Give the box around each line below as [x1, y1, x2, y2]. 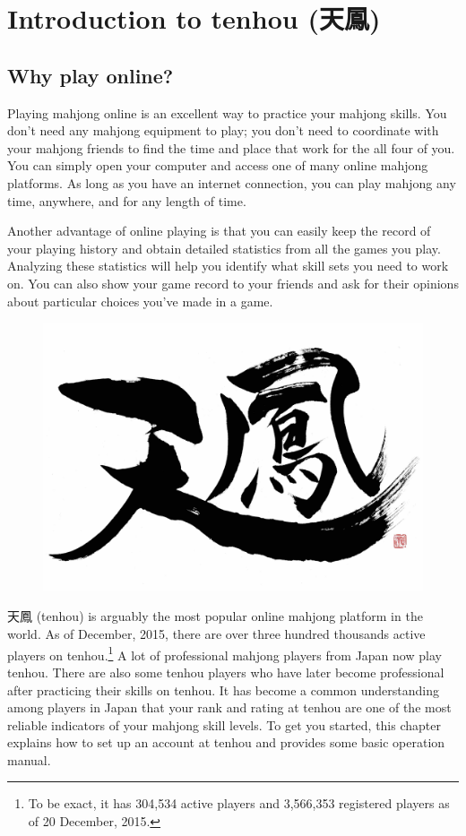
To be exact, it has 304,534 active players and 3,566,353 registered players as [28, 794, 450, 813]
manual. [7, 750, 51, 769]
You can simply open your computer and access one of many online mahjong [7, 156, 428, 175]
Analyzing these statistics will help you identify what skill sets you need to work [7, 256, 449, 275]
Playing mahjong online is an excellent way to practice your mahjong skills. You [7, 103, 447, 122]
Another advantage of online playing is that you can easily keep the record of [7, 221, 431, 240]
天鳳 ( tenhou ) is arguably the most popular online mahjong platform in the [7, 607, 423, 625]
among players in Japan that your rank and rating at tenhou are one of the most [7, 698, 452, 717]
